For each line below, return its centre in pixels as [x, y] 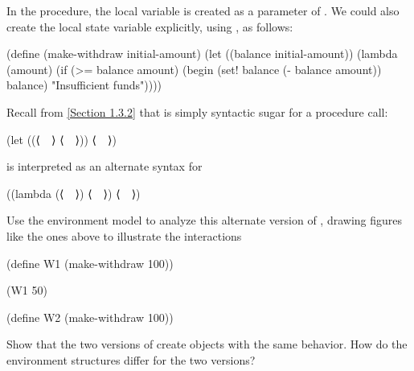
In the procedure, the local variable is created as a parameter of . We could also [203, 10]
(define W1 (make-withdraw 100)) [90, 263]
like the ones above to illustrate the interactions [124, 235]
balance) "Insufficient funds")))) [84, 85]
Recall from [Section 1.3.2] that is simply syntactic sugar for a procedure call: [197, 111]
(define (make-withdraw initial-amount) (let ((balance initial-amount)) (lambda [202, 54]
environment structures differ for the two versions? [131, 359]
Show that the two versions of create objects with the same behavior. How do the [207, 344]
